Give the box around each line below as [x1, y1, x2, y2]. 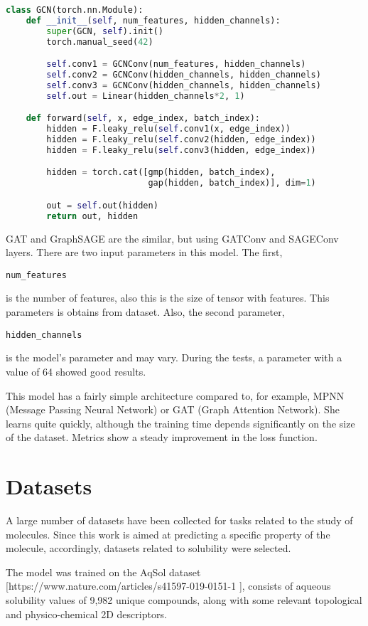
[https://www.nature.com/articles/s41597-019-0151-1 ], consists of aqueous [6, 578, 331, 593]
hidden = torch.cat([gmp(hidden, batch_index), [46, 167, 276, 178]
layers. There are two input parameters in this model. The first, [6, 245, 283, 260]
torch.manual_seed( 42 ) [46, 36, 153, 47]
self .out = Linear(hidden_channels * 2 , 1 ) [46, 90, 245, 101]
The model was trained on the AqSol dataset [6, 564, 201, 579]
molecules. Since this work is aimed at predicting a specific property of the [6, 526, 330, 541]
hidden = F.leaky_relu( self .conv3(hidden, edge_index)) [46, 144, 316, 155]
